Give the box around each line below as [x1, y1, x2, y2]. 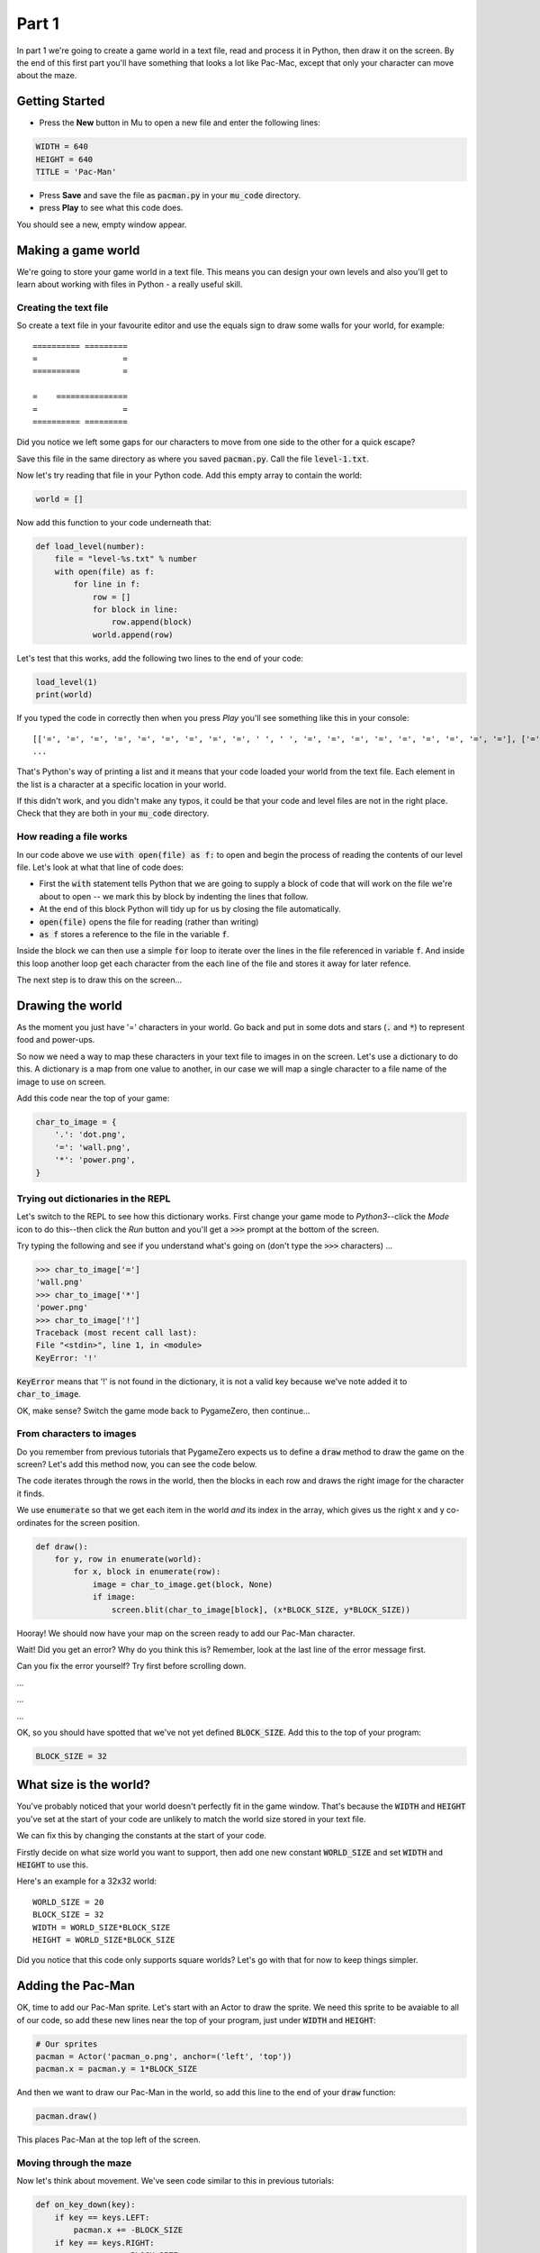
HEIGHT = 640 [35, 154, 94, 164]
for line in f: [73, 579, 141, 589]
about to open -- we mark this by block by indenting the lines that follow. [39, 890, 309, 901]
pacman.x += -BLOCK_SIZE [73, 2225, 184, 2235]
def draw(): [35, 1541, 89, 1552]
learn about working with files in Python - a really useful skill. [16, 279, 243, 290]
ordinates [16, 1517, 52, 1528]
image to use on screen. [16, 1076, 107, 1087]
